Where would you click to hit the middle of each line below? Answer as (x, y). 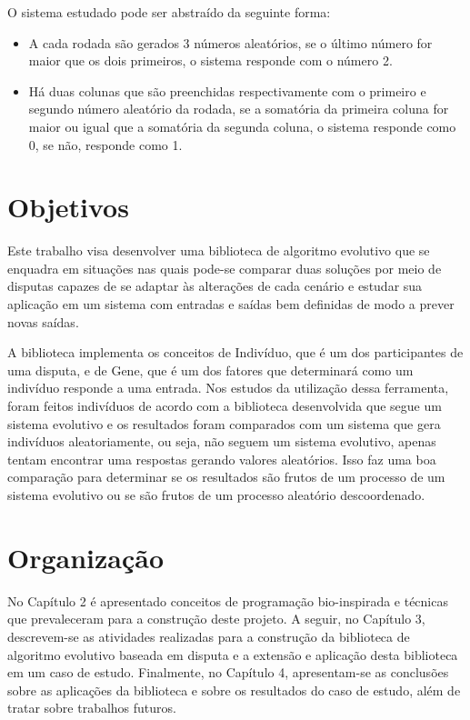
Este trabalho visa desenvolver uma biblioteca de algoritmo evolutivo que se (219, 250)
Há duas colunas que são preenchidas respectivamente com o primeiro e (227, 90)
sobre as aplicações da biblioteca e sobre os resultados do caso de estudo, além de (234, 690)
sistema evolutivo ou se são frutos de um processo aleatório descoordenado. (216, 495)
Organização (86, 557)
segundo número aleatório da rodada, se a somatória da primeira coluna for (239, 109)
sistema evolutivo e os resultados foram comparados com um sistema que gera (224, 423)
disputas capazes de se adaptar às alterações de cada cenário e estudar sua (215, 286)
